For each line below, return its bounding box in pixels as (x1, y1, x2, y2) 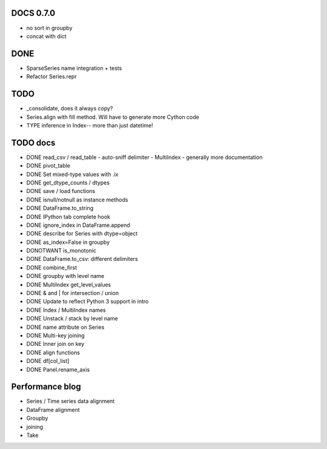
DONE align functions (26, 349, 80, 356)
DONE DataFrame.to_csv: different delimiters (26, 255, 139, 263)
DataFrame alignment (26, 406, 80, 413)
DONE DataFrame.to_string (26, 204, 94, 212)
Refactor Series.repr (26, 73, 77, 80)
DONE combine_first (26, 264, 77, 271)
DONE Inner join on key (26, 340, 85, 348)
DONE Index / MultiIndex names (26, 306, 106, 314)
